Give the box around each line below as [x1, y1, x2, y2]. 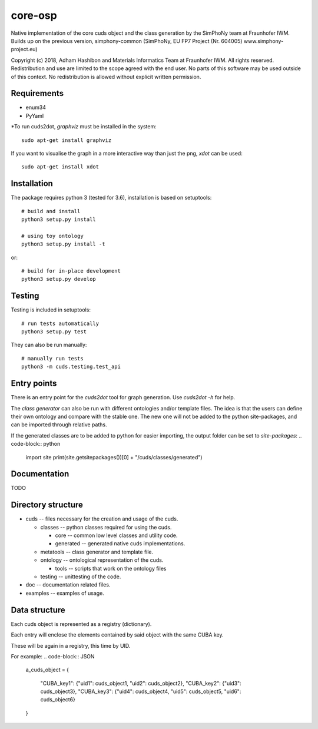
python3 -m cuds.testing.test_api [21, 363, 121, 370]
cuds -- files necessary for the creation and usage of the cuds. [25, 515, 178, 522]
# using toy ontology [21, 233, 84, 239]
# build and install [21, 208, 81, 214]
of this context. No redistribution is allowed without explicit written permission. [11, 73, 201, 80]
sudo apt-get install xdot [21, 164, 100, 170]
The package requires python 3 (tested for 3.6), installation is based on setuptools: [11, 194, 212, 201]
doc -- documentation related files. [25, 581, 111, 588]
